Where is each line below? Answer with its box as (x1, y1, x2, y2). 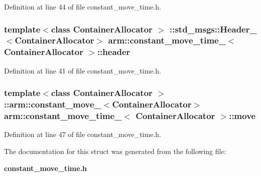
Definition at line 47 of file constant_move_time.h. (4, 129, 161, 139)
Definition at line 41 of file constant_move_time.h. (4, 65, 161, 75)
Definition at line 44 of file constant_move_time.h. (4, 1, 161, 11)
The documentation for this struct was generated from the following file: (4, 145, 226, 156)
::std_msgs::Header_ (169, 22, 257, 35)
